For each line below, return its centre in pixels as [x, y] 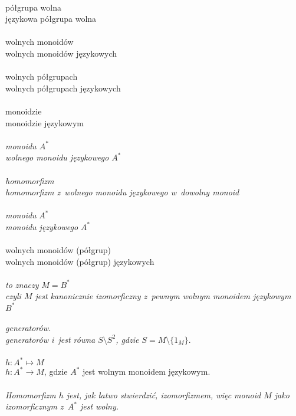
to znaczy [22, 284]
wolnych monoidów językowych [61, 53]
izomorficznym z [34, 406]
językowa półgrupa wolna [51, 19]
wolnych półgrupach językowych [63, 88]
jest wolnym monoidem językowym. [147, 371]
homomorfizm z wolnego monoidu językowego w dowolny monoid [122, 192]
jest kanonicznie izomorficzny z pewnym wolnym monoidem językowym [163, 296]
